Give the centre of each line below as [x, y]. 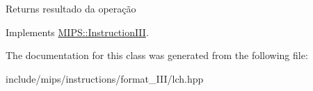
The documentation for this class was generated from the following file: [157, 55]
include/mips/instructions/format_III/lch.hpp [105, 78]
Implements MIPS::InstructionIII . [77, 32]
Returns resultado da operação [71, 8]
